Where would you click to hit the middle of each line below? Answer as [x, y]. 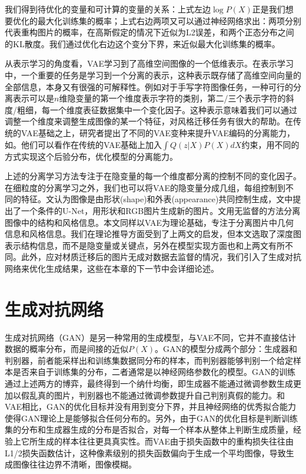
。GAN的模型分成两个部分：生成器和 [226, 349]
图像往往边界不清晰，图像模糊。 [74, 464]
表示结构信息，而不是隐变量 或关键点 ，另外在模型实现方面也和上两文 [137, 245]
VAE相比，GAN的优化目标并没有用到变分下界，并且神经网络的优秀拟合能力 [150, 406]
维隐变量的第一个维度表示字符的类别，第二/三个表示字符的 [172, 98]
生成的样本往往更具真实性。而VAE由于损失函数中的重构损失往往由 [165, 441]
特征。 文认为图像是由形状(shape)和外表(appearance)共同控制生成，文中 [157, 199]
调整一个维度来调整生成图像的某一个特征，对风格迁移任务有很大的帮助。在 [149, 121]
